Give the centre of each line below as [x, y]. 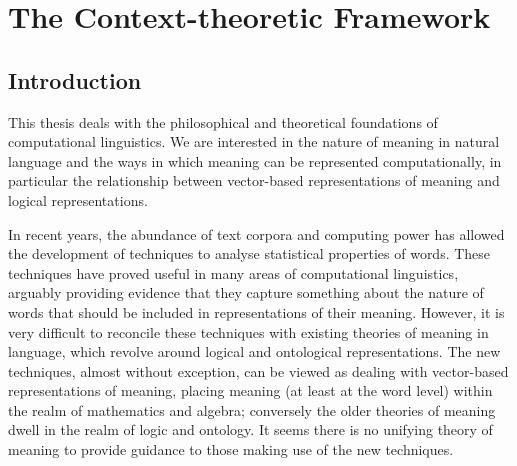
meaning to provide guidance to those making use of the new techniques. [231, 449]
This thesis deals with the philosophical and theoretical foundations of [223, 121]
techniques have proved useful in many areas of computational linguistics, [233, 272]
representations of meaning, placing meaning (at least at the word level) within [250, 390]
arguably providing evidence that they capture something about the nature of [246, 292]
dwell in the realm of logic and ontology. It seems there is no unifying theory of [250, 429]
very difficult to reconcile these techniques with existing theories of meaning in [248, 331]
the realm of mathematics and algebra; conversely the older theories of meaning [252, 409]
